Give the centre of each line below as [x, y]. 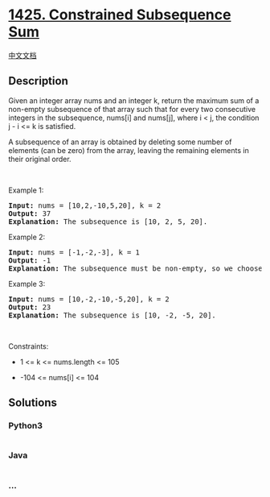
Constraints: [29, 346]
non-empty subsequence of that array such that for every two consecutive [132, 109]
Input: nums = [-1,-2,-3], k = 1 [74, 252]
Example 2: [27, 237]
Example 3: [27, 284]
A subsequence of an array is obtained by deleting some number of [120, 142]
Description [38, 81]
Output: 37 [30, 213]
